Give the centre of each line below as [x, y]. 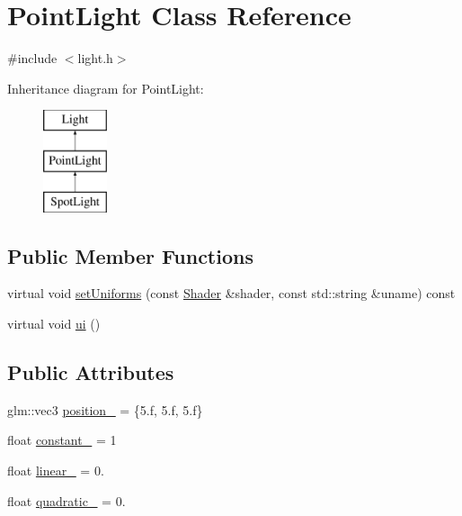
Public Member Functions [130, 255]
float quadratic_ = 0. [67, 500]
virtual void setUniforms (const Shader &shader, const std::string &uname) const [231, 293]
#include [32, 58]
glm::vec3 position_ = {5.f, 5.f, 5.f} [105, 409]
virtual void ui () [54, 324]
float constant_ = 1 [62, 440]
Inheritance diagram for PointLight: [106, 88]
